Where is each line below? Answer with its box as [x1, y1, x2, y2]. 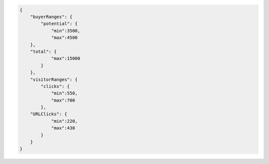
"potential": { [40, 21, 78, 27]
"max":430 [51, 125, 75, 131]
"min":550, [51, 90, 78, 96]
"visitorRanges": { [30, 77, 78, 82]
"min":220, [51, 118, 78, 124]
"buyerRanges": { [30, 14, 73, 19]
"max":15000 [51, 56, 81, 62]
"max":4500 [51, 35, 78, 41]
